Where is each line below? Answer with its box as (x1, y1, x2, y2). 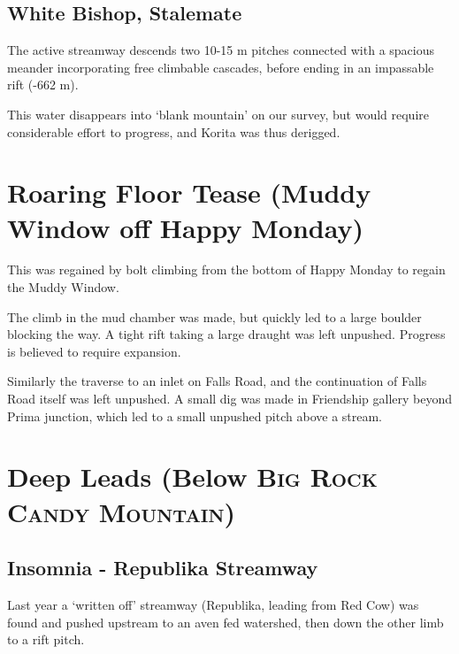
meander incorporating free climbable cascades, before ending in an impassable (7, 58, 434, 76)
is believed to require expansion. (7, 342, 181, 360)
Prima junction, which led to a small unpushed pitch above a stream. (7, 406, 383, 425)
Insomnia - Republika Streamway (7, 554, 318, 581)
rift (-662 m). (7, 75, 79, 94)
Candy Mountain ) (7, 493, 236, 529)
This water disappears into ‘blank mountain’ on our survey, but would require (7, 104, 429, 123)
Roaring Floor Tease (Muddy (7, 174, 371, 211)
